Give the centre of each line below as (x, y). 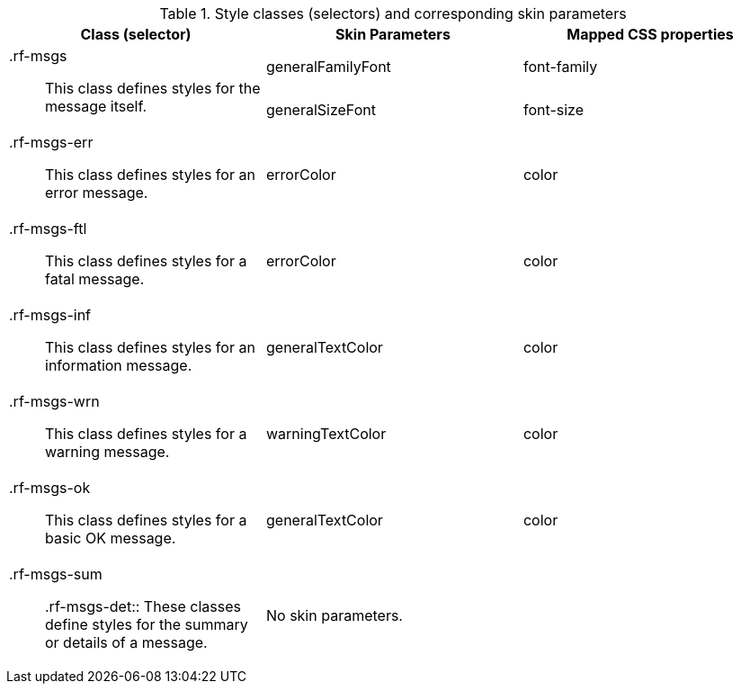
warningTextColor (326, 434)
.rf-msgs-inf (50, 315)
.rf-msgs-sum (56, 574)
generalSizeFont (321, 110)
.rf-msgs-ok (50, 488)
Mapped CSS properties (650, 34)
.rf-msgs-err (51, 142)
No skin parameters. (334, 615)
